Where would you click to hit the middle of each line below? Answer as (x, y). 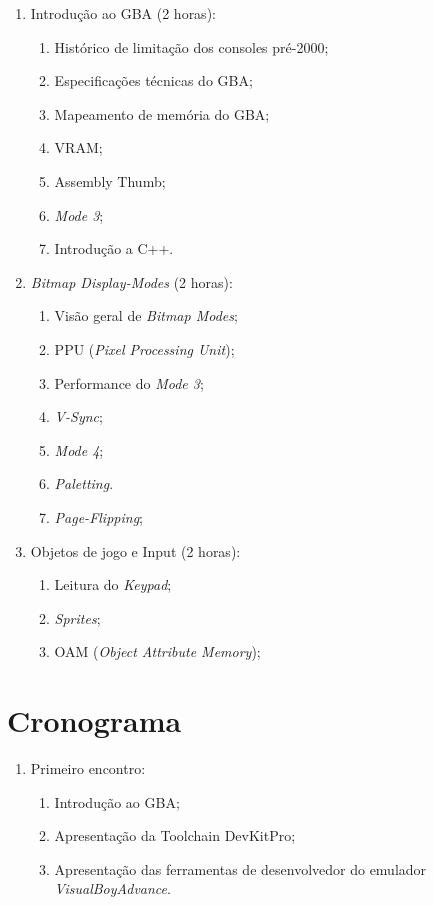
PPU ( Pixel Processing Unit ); (144, 348)
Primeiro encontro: (88, 768)
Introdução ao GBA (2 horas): (123, 13)
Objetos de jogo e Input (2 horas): (135, 550)
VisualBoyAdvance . (112, 888)
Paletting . (84, 483)
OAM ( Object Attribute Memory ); (157, 651)
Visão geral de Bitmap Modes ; (146, 315)
